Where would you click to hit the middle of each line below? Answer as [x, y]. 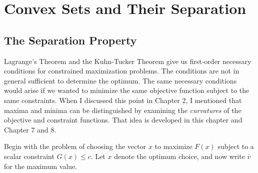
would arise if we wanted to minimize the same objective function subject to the [127, 90]
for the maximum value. [41, 166]
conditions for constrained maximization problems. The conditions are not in [122, 71]
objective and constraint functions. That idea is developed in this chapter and [123, 120]
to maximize [173, 146]
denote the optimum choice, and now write [179, 156]
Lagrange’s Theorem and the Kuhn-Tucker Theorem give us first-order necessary [128, 61]
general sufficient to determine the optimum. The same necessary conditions [120, 80]
